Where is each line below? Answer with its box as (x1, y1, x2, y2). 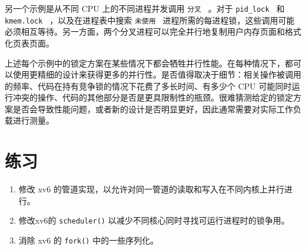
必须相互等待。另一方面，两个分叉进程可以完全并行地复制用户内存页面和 (5, 25, 285, 38)
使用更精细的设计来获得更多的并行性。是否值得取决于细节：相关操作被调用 (12, 68, 301, 81)
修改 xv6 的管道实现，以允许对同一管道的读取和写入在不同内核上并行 (18, 183, 284, 195)
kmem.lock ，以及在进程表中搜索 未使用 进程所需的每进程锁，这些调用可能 (5, 14, 295, 26)
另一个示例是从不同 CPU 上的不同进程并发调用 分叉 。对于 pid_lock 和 (5, 2, 285, 14)
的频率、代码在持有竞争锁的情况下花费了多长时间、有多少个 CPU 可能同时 (5, 79, 292, 92)
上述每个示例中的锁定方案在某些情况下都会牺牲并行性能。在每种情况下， (5, 56, 285, 69)
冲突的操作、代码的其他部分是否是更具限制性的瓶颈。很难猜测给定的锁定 (12, 91, 293, 104)
